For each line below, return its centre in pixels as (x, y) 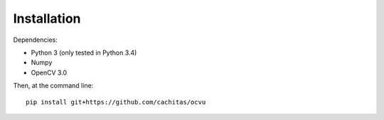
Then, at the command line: (53, 86)
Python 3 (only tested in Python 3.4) (84, 53)
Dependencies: (36, 40)
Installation (47, 18)
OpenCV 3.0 (49, 72)
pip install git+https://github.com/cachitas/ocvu (116, 102)
